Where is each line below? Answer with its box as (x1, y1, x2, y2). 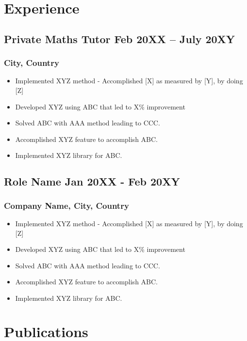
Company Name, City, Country (4, 199, 129, 211)
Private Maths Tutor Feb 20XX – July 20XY (4, 31, 235, 46)
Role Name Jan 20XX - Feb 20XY (4, 174, 180, 189)
